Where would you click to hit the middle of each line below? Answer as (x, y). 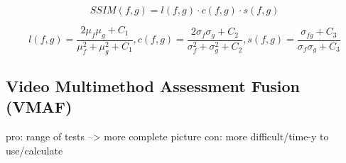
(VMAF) (39, 107)
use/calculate (34, 150)
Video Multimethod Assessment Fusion (153, 86)
